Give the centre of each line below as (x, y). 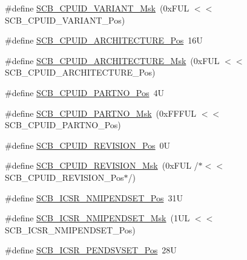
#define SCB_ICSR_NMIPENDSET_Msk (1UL (97, 218)
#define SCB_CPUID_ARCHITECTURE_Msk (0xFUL (112, 60)
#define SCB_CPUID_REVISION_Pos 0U (88, 145)
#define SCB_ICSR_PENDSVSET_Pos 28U (91, 250)
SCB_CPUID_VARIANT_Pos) (65, 20)
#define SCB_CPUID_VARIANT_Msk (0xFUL (97, 8)
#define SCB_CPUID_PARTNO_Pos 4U (84, 92)
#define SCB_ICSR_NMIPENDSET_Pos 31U (94, 197)
